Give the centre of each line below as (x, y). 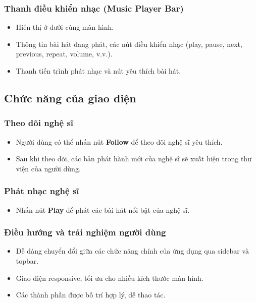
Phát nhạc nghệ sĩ (42, 191)
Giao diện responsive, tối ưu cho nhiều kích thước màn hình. (110, 278)
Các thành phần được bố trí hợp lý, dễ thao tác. (91, 295)
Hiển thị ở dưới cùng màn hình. (65, 27)
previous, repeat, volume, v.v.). (64, 54)
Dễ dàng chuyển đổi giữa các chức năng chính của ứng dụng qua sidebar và (132, 251)
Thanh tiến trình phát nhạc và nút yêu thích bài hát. (98, 71)
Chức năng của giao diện (70, 98)
